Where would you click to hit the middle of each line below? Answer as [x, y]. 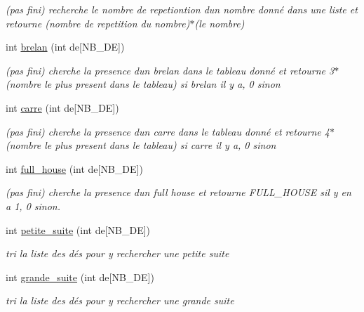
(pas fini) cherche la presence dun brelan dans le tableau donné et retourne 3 [170, 70]
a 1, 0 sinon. [33, 206]
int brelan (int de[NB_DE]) [65, 47]
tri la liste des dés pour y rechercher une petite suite [117, 253]
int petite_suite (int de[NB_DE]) [78, 229]
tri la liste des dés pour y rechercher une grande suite [120, 300]
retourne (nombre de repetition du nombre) [98, 23]
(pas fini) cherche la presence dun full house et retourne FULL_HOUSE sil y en [178, 192]
